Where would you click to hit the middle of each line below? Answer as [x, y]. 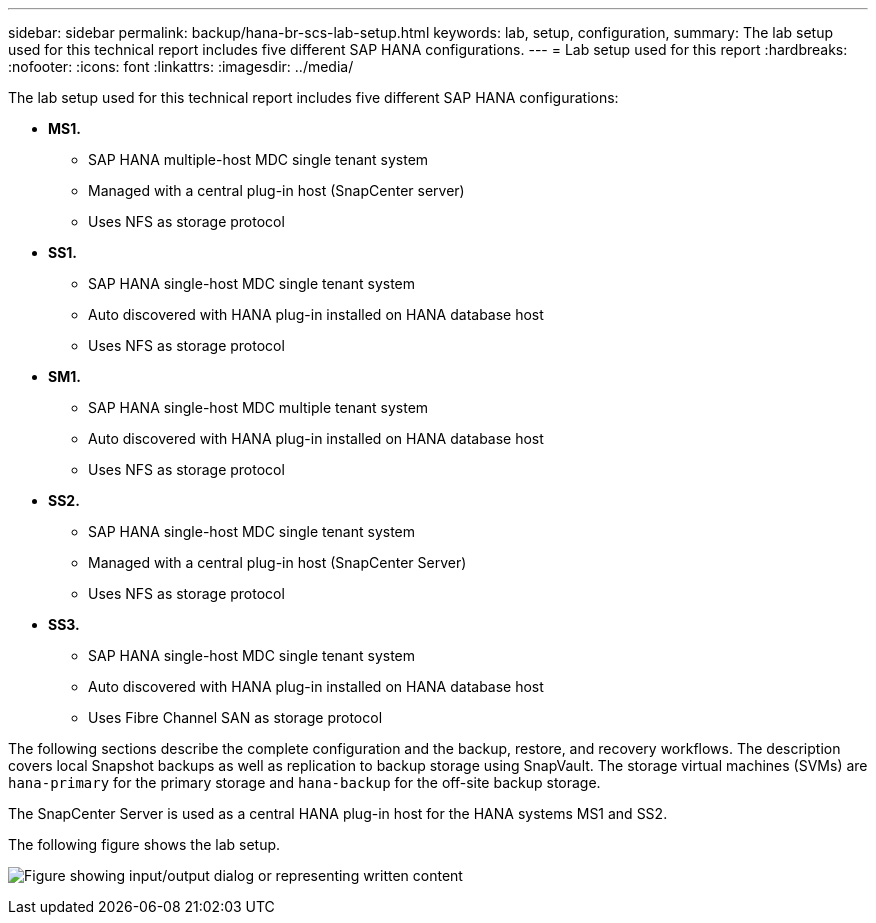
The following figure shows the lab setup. [144, 844]
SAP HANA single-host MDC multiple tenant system [258, 407]
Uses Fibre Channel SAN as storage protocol [235, 717]
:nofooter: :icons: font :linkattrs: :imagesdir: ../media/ [181, 66]
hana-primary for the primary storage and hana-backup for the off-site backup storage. [304, 782]
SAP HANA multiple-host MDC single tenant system [258, 159]
